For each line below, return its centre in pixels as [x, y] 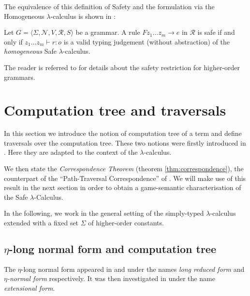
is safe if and [216, 32]
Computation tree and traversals [115, 110]
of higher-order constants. [126, 223]
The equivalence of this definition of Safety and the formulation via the [109, 6]
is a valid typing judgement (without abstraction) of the [147, 41]
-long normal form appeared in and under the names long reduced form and [133, 269]
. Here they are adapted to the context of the [71, 152]
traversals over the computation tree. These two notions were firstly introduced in [125, 142]
